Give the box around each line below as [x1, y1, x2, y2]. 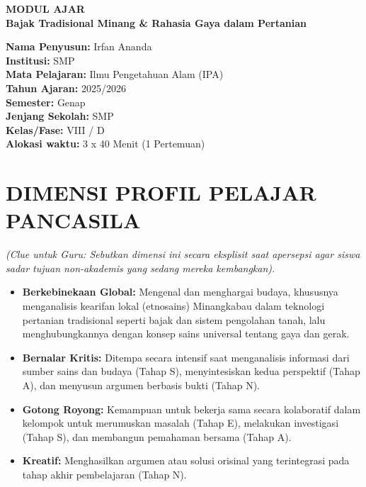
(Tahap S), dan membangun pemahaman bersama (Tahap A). [22, 429, 292, 444]
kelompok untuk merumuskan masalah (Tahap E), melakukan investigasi [22, 415, 339, 430]
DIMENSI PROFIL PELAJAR [6, 178, 316, 207]
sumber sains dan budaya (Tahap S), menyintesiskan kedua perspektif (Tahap [22, 364, 360, 379]
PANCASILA [6, 206, 141, 235]
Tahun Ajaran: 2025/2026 [6, 80, 126, 95]
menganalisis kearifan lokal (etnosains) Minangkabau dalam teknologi [22, 298, 325, 313]
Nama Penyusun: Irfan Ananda [6, 39, 152, 54]
